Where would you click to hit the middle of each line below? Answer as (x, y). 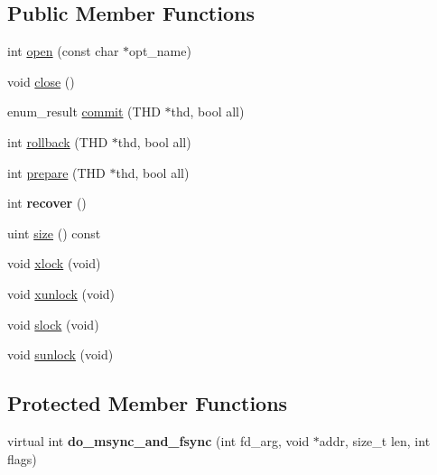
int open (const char (63, 51)
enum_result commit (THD (84, 112)
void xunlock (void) (61, 293)
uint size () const (54, 233)
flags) (22, 458)
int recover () (47, 203)
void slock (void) (53, 324)
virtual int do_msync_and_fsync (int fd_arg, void (158, 440)
